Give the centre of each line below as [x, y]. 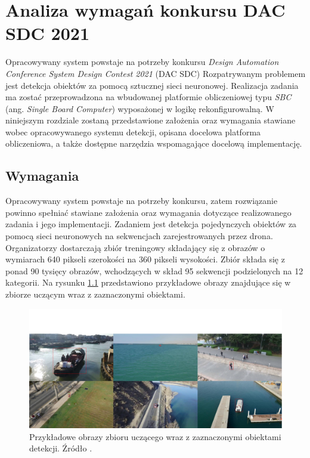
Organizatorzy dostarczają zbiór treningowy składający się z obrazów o [135, 247]
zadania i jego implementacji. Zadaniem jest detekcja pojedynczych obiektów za [151, 224]
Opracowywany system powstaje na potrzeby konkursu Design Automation [142, 62]
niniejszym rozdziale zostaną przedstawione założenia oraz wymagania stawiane [151, 120]
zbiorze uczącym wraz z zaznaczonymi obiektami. [95, 294]
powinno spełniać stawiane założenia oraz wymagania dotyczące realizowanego [148, 212]
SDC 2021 [47, 33]
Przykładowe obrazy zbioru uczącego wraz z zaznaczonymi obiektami [155, 436]
